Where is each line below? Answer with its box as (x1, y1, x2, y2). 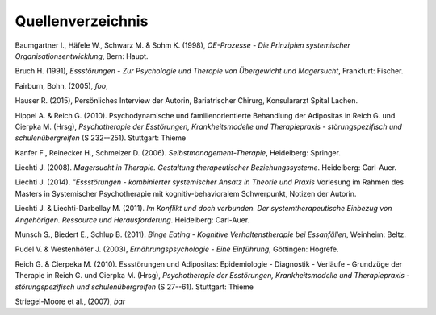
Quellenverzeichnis (15, 12, 149, 30)
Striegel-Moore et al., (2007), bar (15, 296, 126, 306)
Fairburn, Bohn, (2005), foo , (15, 81, 108, 90)
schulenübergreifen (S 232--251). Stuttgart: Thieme (15, 133, 187, 143)
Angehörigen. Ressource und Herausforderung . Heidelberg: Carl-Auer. (15, 214, 250, 225)
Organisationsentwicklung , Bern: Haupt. (15, 51, 149, 60)
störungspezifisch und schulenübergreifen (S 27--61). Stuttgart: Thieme (15, 282, 254, 292)
